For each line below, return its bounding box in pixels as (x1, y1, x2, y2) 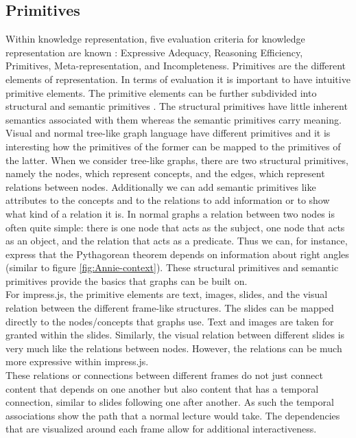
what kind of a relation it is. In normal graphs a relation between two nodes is (5, 206, 335, 220)
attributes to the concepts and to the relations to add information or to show (5, 193, 330, 207)
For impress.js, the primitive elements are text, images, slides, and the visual (5, 287, 328, 301)
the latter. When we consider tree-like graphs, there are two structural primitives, (5, 152, 348, 167)
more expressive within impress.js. (5, 354, 149, 369)
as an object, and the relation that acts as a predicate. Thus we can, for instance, (5, 233, 348, 248)
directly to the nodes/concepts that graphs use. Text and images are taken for (5, 314, 334, 328)
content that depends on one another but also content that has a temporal (5, 381, 319, 395)
